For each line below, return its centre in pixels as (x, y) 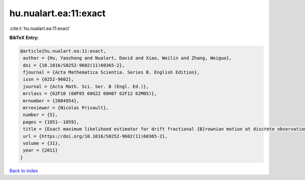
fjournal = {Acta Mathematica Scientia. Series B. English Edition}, (112, 73)
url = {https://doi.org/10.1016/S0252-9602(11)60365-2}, (95, 136)
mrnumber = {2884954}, (51, 101)
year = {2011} (40, 150)
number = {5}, (40, 115)
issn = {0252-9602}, (49, 79)
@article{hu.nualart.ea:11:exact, (63, 51)
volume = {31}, (42, 143)
